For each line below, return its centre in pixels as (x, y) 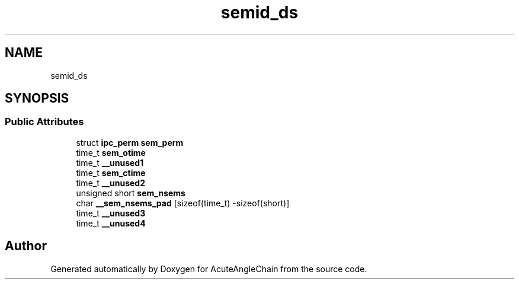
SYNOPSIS (37, 98)
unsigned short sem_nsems (131, 193)
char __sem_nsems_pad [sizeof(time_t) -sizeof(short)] (183, 203)
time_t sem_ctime (111, 173)
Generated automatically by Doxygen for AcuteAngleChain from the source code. (209, 269)
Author (26, 246)
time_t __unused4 (111, 223)
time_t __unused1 (110, 162)
